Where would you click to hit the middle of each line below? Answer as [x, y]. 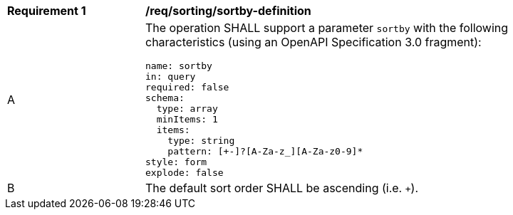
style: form [176, 162]
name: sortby [179, 66]
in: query [171, 77]
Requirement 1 [47, 11]
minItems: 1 [187, 119]
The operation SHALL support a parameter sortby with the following [327, 28]
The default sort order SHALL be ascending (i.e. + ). [282, 188]
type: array [187, 109]
